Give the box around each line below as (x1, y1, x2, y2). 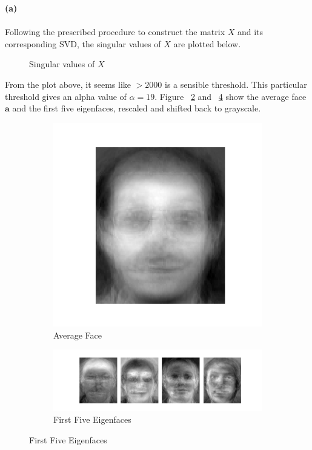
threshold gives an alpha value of (5, 90, 127, 102)
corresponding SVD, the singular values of (5, 37, 161, 50)
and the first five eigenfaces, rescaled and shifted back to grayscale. (12, 102, 261, 114)
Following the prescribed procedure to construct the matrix (5, 25, 225, 38)
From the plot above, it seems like (5, 78, 131, 90)
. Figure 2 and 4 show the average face (154, 90, 307, 102)
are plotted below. (173, 37, 241, 50)
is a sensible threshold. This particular (165, 78, 307, 90)
